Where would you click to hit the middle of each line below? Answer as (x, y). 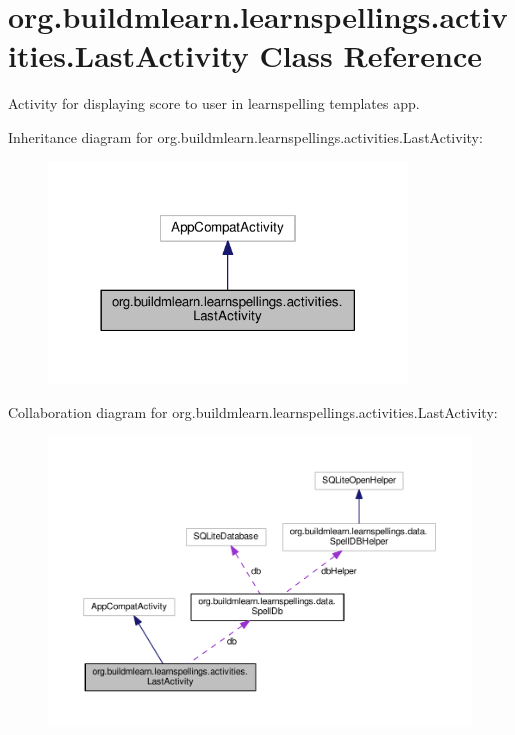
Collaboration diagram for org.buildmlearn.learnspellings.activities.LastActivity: (253, 411)
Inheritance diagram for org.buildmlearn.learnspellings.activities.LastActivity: (245, 136)
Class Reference (370, 55)
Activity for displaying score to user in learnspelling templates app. (214, 103)
